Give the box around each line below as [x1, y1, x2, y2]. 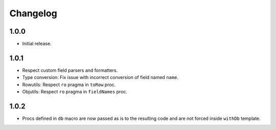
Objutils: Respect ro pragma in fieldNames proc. [22, 89, 128, 95]
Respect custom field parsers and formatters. [22, 67, 118, 73]
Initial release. [22, 41, 52, 47]
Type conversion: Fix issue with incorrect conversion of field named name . [22, 74, 179, 81]
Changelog [9, 8, 57, 19]
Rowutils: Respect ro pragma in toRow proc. [22, 82, 116, 88]
